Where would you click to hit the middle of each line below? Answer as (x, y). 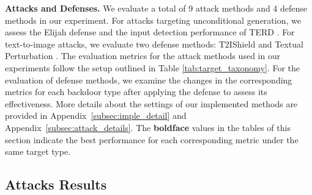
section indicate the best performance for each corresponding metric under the (152, 139)
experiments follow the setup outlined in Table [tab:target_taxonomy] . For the (152, 67)
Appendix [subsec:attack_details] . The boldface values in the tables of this (148, 127)
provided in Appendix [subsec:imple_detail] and (96, 115)
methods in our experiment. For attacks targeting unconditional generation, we (153, 20)
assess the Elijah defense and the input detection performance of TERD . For (150, 32)
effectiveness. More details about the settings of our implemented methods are (151, 103)
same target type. (38, 151)
